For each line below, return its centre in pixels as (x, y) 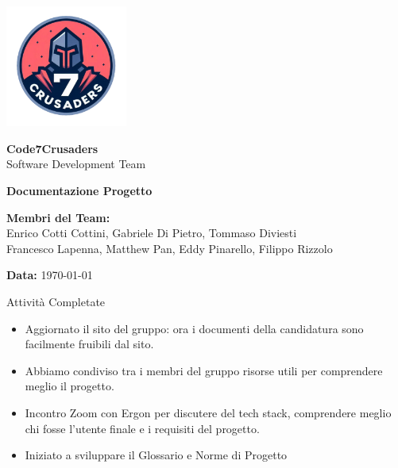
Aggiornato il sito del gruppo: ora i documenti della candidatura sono (194, 328)
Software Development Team (76, 164)
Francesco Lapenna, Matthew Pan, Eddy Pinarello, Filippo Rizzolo (170, 248)
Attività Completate (56, 301)
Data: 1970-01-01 (50, 275)
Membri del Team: (58, 217)
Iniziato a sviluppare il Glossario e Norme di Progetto (156, 455)
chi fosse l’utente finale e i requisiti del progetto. (142, 428)
